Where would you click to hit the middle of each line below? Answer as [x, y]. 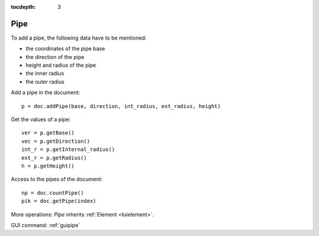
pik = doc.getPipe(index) [59, 201]
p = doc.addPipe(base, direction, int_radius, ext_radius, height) [121, 106]
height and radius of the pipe [61, 65]
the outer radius [45, 81]
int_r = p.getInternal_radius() [68, 150]
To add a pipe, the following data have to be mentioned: [79, 38]
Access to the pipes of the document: [57, 179]
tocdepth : [23, 7]
